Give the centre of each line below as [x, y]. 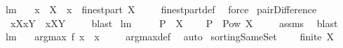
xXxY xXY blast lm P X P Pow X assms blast [174, 23]
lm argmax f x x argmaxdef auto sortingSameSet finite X [170, 37]
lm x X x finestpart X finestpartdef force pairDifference [161, 9]
